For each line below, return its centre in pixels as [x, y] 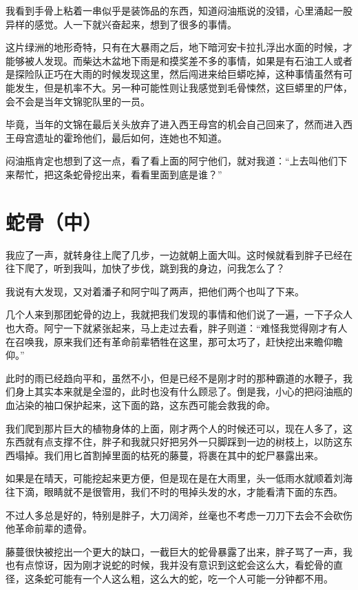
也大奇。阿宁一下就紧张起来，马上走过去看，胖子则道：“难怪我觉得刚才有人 [177, 328]
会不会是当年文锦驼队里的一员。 [78, 101]
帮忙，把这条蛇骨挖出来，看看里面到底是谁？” [118, 174]
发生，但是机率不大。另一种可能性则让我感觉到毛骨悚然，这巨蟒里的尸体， [183, 87]
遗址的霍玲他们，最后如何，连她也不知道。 [130, 137]
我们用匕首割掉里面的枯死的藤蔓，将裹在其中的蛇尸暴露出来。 [183, 455]
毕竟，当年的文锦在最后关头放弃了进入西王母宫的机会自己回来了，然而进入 [174, 124]
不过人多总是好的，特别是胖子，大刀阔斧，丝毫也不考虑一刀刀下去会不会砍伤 [179, 515]
